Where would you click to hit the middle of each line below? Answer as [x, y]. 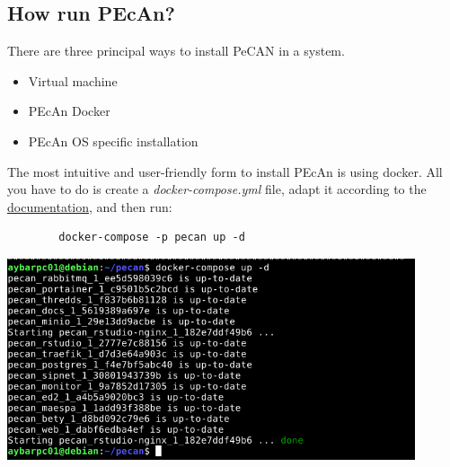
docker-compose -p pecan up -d [152, 238]
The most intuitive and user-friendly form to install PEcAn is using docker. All [225, 171]
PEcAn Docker [69, 111]
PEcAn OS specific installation [113, 141]
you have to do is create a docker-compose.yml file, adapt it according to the [217, 189]
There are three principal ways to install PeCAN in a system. [176, 51]
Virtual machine [73, 80]
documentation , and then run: [90, 206]
